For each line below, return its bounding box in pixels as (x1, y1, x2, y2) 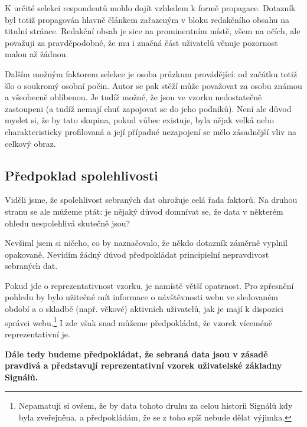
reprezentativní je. (5, 327, 70, 340)
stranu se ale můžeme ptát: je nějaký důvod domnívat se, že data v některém (5, 205, 283, 217)
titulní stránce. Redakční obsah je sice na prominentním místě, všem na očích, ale (5, 25, 301, 37)
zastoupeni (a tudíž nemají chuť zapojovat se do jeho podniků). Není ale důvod (5, 102, 292, 114)
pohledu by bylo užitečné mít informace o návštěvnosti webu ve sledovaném (5, 291, 279, 303)
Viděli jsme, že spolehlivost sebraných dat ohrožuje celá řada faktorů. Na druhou (5, 193, 298, 206)
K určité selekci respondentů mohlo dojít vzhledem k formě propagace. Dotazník (5, 2, 296, 14)
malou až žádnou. (5, 48, 68, 60)
